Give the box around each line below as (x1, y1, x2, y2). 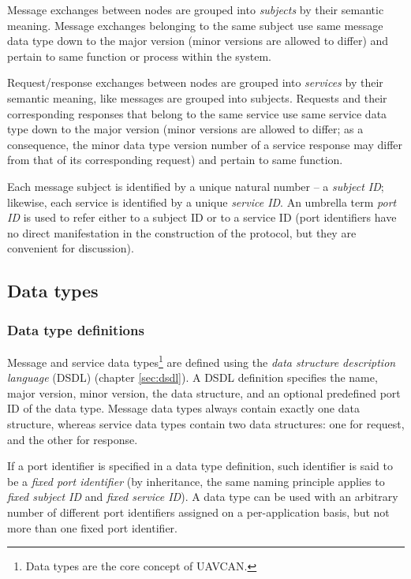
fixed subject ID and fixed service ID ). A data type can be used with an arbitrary (7, 488, 398, 505)
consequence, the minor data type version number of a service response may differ (7, 136, 403, 152)
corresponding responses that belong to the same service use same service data (7, 105, 387, 121)
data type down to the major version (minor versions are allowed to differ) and (7, 32, 389, 49)
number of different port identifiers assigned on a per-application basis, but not (7, 503, 390, 520)
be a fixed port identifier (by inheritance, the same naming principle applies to (7, 473, 385, 489)
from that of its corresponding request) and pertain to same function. (7, 151, 343, 168)
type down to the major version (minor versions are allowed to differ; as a (7, 121, 364, 137)
